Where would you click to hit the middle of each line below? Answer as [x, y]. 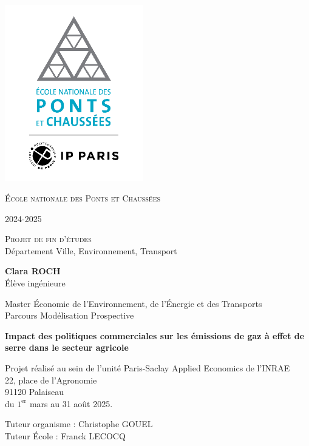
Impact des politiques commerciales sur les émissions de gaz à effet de [155, 335]
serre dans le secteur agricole [67, 347]
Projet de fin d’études [48, 239]
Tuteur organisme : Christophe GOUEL [79, 424]
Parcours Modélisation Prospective [70, 315]
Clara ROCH [33, 271]
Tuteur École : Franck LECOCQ [65, 435]
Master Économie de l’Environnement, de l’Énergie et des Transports [134, 303]
